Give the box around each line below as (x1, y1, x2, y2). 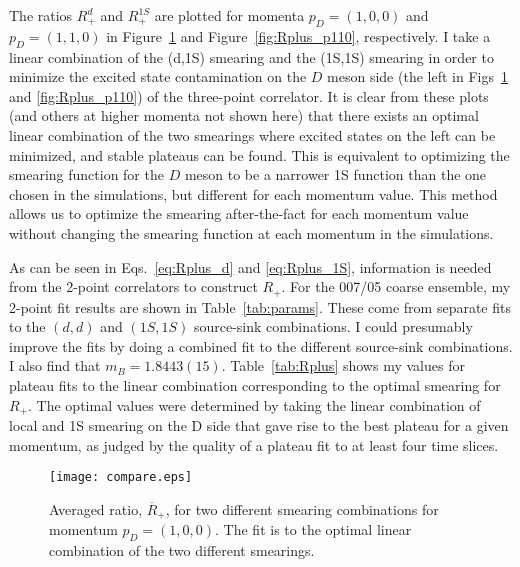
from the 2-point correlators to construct (9, 276, 258, 297)
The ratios (9, 5, 73, 25)
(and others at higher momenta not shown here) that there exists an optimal (9, 105, 479, 126)
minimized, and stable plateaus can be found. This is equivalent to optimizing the (9, 144, 510, 165)
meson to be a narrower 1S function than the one (184, 164, 487, 185)
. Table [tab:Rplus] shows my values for (221, 355, 465, 376)
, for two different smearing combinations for (165, 498, 439, 519)
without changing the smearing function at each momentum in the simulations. (9, 222, 494, 243)
